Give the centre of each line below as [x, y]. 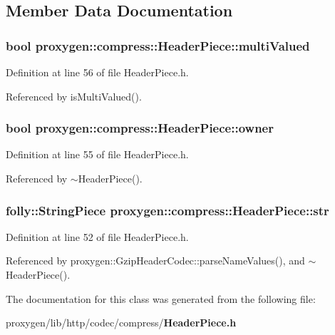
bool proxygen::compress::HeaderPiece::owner [140, 128]
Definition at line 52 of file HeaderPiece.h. [97, 236]
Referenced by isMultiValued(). [74, 96]
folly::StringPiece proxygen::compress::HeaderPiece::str [167, 210]
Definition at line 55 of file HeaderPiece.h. [97, 154]
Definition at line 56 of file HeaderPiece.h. [97, 72]
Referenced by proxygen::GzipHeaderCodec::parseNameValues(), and [155, 261]
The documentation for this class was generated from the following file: [161, 298]
